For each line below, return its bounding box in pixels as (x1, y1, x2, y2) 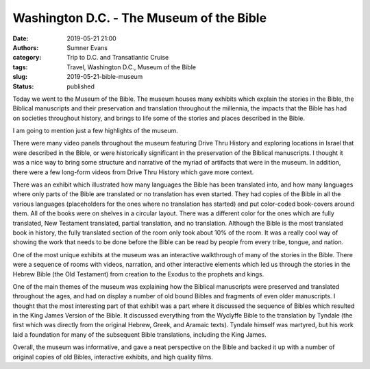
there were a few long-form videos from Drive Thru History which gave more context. (12, 168, 254, 176)
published (66, 82, 95, 91)
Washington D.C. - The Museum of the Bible (12, 10, 267, 25)
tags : (12, 62, 28, 71)
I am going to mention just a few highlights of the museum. (12, 127, 178, 135)
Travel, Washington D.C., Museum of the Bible (66, 62, 197, 71)
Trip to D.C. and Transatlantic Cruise (66, 53, 169, 62)
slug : (12, 73, 27, 81)
